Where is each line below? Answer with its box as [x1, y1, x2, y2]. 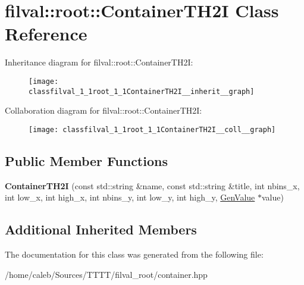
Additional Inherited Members [5, 220, 197, 239]
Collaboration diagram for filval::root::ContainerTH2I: [5, 104, 202, 117]
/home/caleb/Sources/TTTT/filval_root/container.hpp [5, 268, 208, 280]
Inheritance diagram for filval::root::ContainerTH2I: [5, 56, 193, 68]
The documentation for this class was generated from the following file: [5, 248, 264, 261]
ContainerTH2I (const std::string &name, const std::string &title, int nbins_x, [5, 179, 300, 192]
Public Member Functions [5, 151, 168, 170]
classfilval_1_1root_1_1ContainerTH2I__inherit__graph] [29, 87, 255, 96]
